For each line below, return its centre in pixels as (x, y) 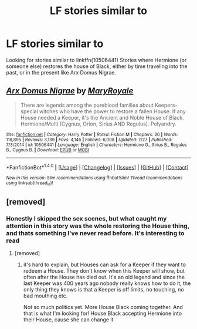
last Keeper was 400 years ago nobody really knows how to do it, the (107, 283)
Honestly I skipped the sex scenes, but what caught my (86, 219)
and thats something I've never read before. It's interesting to (95, 233)
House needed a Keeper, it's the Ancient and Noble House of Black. (102, 117)
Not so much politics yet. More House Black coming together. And (103, 307)
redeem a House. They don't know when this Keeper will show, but (104, 271)
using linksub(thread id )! (30, 184)
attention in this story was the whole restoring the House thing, (98, 226)
